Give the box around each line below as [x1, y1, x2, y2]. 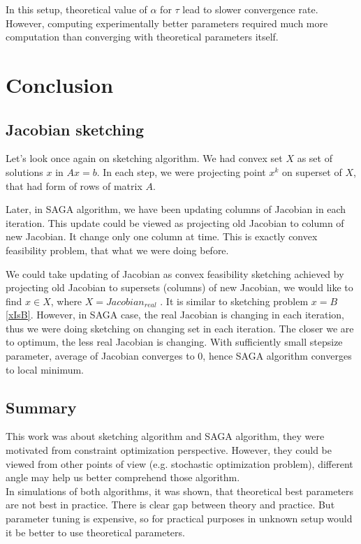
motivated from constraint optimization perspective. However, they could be [6, 443, 332, 457]
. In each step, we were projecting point [96, 164, 266, 179]
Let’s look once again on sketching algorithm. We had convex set [6, 151, 283, 166]
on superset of [281, 164, 342, 179]
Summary [6, 396, 77, 418]
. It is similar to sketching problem [160, 293, 309, 308]
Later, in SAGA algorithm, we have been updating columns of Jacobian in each [6, 202, 346, 216]
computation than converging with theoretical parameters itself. [6, 29, 279, 44]
